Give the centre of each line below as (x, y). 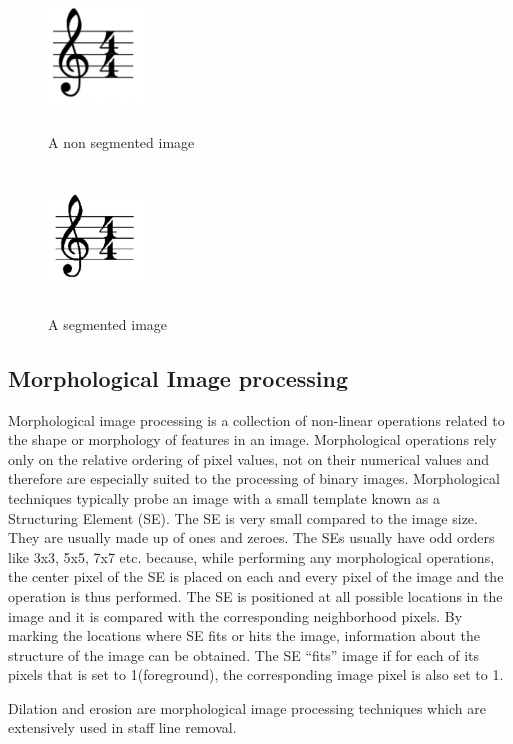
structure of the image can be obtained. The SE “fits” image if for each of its (244, 654)
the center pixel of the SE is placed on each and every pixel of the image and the (256, 576)
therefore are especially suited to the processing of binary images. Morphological (254, 478)
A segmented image (108, 323)
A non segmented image (121, 141)
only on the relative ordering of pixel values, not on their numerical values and (249, 458)
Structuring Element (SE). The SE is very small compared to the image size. (243, 517)
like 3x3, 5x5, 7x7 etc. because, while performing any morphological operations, (251, 556)
